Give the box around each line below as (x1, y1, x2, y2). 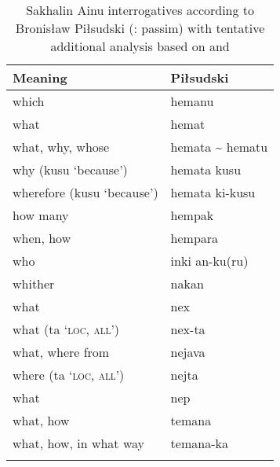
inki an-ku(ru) (170, 252, 249, 270)
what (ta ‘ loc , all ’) (13, 320, 120, 338)
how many (13, 206, 69, 224)
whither (13, 274, 55, 292)
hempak (170, 206, 214, 224)
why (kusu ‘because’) (13, 160, 128, 178)
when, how (13, 229, 71, 247)
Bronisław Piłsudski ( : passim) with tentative (15, 19, 265, 37)
